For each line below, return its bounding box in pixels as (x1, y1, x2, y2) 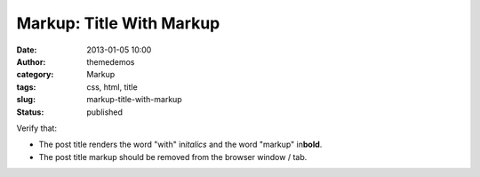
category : (16, 69, 54, 80)
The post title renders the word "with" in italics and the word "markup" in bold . (38, 139, 323, 150)
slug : (16, 94, 36, 105)
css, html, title (86, 81, 138, 93)
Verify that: (16, 123, 58, 133)
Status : (16, 107, 44, 117)
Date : (16, 44, 37, 55)
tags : (16, 81, 36, 93)
